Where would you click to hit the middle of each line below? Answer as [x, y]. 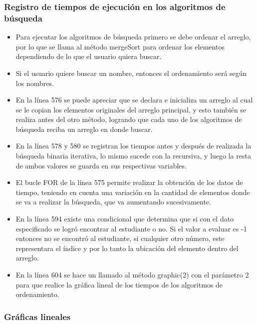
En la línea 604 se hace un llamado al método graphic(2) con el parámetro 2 [132, 275]
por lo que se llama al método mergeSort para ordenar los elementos [120, 46]
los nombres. [35, 83]
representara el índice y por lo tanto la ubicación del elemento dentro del [127, 248]
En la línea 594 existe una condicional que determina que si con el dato [125, 219]
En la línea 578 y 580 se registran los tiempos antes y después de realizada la [133, 146]
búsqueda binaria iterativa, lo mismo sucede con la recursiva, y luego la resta [133, 156]
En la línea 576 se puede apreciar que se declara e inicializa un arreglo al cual [134, 100]
